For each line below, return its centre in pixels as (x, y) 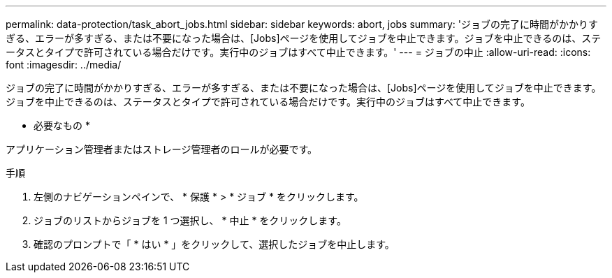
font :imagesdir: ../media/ (64, 65)
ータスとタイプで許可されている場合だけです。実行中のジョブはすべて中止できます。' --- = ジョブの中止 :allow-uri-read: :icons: (298, 52)
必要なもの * (62, 125)
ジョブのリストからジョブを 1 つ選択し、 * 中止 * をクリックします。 (190, 220)
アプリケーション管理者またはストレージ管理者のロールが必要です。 (162, 149)
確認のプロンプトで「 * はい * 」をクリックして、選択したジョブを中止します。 (214, 244)
